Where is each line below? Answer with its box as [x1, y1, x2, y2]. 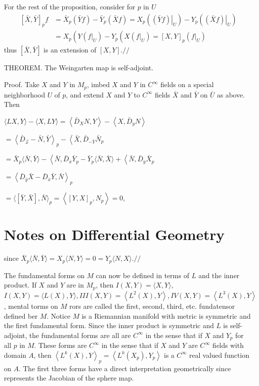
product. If [4, 280, 37, 290]
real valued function [189, 349, 250, 360]
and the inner [198, 270, 240, 280]
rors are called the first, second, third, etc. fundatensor [69, 300, 235, 311]
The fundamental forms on [4, 270, 85, 280]
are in [66, 280, 84, 290]
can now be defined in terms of [95, 270, 189, 280]
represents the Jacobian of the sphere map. [4, 373, 134, 383]
